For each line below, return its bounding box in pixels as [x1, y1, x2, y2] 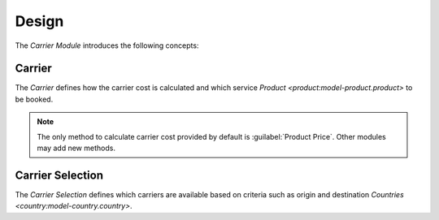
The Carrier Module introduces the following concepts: [15, 41, 199, 50]
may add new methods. [37, 143, 115, 153]
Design [15, 12, 64, 30]
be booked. [15, 94, 54, 104]
